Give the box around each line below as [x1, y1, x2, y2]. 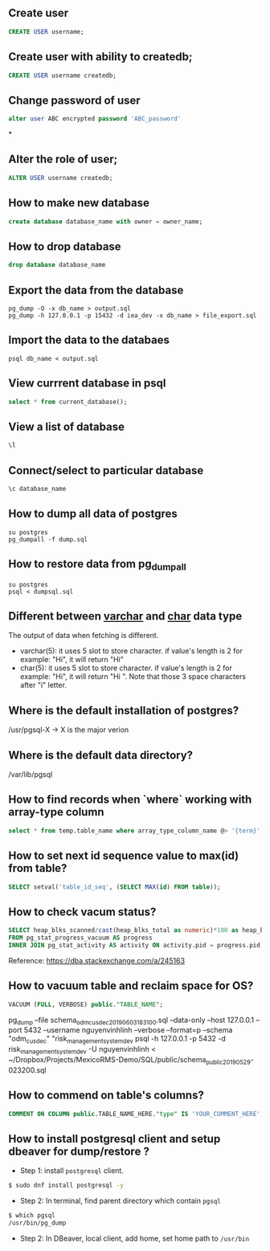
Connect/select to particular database [8, 464, 204, 477]
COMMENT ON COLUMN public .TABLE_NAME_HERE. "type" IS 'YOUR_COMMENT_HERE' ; [8, 1110, 264, 1118]
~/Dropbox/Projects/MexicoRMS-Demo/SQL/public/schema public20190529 [8, 1054, 251, 1066]
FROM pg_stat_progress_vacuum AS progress [8, 934, 153, 942]
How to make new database [8, 196, 150, 210]
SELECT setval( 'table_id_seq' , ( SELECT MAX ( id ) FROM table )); [8, 883, 221, 891]
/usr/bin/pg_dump [8, 1219, 67, 1227]
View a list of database [8, 419, 125, 433]
